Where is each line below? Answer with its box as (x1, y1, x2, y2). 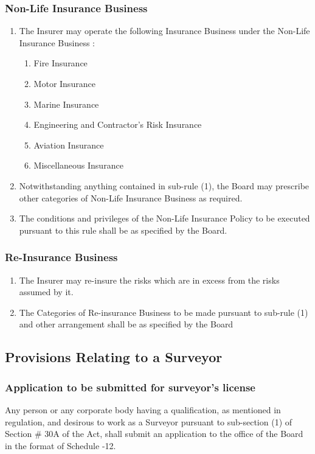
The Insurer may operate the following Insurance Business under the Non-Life (19, 24, 310, 37)
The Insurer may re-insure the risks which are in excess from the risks (19, 273, 280, 286)
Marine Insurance (33, 97, 99, 110)
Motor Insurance (33, 77, 95, 89)
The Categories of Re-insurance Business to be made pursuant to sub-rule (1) (19, 306, 308, 318)
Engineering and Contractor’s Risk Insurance (33, 118, 202, 131)
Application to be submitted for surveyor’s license (5, 379, 255, 394)
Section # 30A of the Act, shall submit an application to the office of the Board (5, 427, 303, 440)
